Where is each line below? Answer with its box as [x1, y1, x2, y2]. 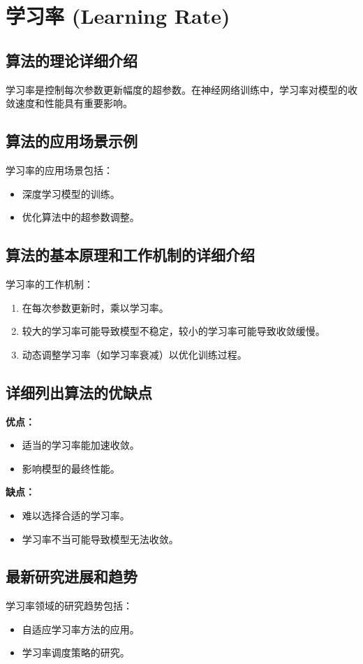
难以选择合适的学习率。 [22, 507, 130, 522]
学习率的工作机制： [6, 276, 94, 291]
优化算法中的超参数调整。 [22, 210, 140, 224]
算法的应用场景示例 [6, 130, 138, 152]
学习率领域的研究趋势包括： [6, 598, 133, 613]
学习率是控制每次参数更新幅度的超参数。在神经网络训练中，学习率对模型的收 [6, 82, 357, 96]
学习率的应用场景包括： [6, 162, 113, 177]
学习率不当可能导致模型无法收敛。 [22, 531, 179, 546]
